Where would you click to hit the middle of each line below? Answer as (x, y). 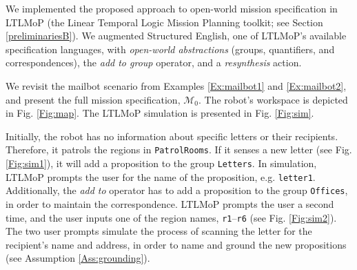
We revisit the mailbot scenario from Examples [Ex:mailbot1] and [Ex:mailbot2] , (176, 85)
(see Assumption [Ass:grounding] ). (78, 258)
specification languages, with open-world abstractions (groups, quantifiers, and (170, 49)
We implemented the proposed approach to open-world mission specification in (172, 8)
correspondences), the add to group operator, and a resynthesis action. (154, 62)
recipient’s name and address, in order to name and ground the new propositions (176, 244)
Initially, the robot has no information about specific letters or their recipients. (172, 136)
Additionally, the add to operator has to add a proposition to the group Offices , (177, 190)
